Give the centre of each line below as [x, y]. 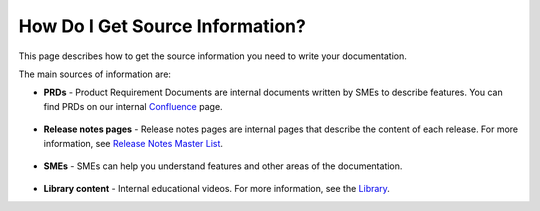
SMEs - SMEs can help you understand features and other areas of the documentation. [223, 166]
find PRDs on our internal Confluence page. [133, 106]
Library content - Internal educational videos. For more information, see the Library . [216, 189]
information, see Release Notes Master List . [133, 143]
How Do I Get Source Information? [162, 26]
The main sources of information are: [95, 74]
